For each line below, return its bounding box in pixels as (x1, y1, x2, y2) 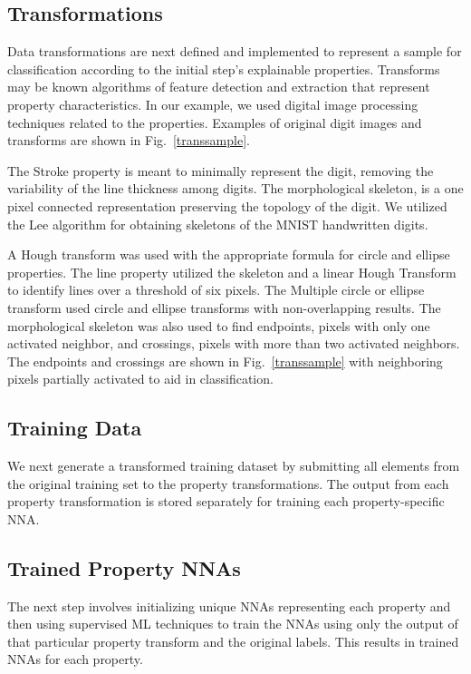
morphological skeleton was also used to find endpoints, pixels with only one (7, 316, 430, 335)
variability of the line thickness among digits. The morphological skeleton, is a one (7, 179, 464, 198)
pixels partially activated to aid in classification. (7, 369, 274, 388)
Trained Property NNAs (7, 553, 241, 581)
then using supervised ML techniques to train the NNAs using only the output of (7, 614, 458, 633)
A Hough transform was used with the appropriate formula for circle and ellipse (7, 245, 450, 264)
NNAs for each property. (7, 650, 143, 669)
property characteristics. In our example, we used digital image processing (7, 94, 418, 113)
